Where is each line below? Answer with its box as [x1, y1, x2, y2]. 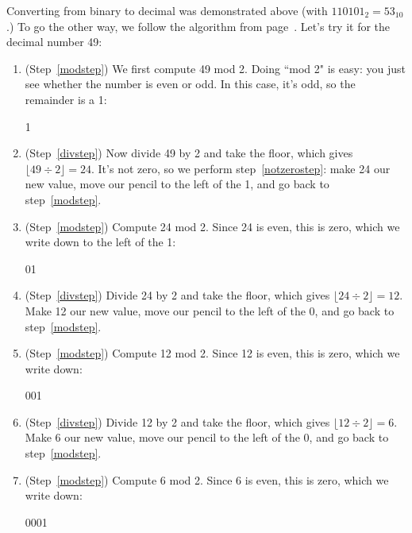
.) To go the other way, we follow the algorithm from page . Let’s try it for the [6, 17, 391, 34]
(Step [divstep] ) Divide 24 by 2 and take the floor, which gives [25, 287, 330, 303]
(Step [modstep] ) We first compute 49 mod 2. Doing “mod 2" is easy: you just [25, 60, 406, 76]
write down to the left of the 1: [25, 234, 176, 250]
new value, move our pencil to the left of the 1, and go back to [25, 176, 329, 192]
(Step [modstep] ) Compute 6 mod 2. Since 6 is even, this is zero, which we [25, 471, 389, 488]
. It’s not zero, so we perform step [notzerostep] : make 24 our [91, 160, 391, 176]
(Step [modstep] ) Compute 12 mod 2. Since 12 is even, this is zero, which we [25, 345, 400, 361]
